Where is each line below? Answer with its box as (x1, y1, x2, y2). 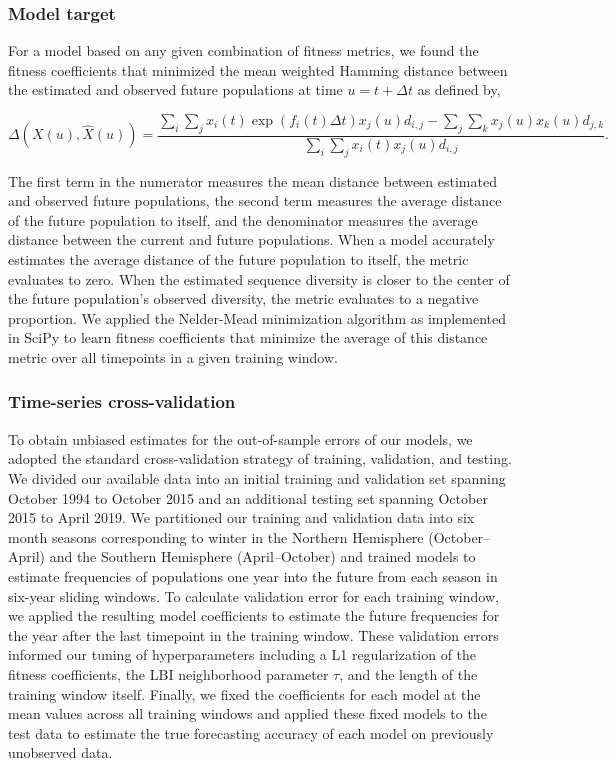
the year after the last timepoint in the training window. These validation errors (8, 624, 499, 645)
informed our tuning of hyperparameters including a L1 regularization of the (8, 644, 477, 665)
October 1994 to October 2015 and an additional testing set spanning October (8, 487, 488, 508)
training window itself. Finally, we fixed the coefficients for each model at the (8, 683, 481, 704)
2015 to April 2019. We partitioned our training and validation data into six (8, 507, 475, 528)
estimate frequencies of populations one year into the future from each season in (8, 565, 498, 586)
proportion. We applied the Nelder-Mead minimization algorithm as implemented (8, 307, 507, 328)
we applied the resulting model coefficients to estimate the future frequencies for (8, 605, 500, 626)
